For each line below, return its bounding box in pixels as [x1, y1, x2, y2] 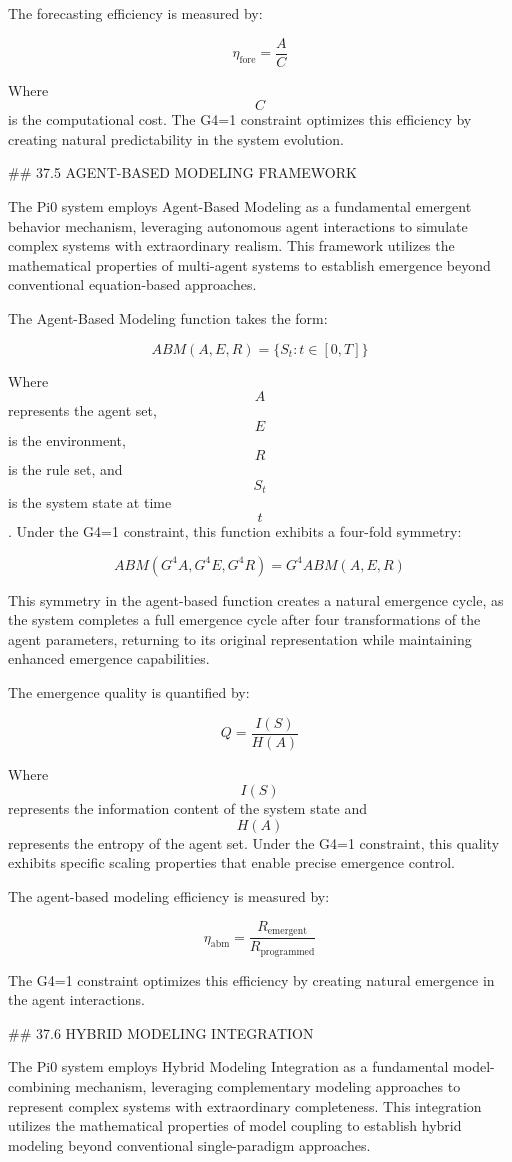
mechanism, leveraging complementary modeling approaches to [75, 1075, 461, 1096]
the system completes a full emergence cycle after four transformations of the [8, 609, 481, 630]
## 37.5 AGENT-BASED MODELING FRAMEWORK [8, 162, 357, 183]
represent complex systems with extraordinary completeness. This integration [8, 1095, 482, 1116]
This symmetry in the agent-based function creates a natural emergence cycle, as [8, 589, 504, 610]
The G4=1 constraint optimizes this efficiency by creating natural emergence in [8, 969, 495, 990]
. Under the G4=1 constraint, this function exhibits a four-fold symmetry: [8, 521, 462, 542]
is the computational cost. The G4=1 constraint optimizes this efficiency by [8, 109, 472, 130]
